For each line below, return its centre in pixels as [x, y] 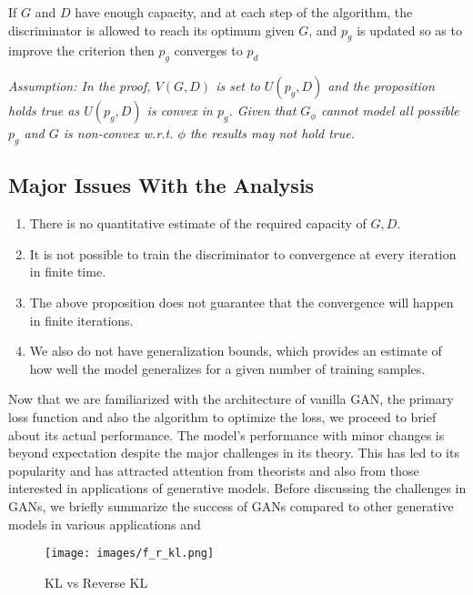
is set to [238, 86]
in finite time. [68, 272]
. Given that [262, 111]
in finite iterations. [81, 320]
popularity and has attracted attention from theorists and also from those [214, 470]
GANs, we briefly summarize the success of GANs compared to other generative [231, 505]
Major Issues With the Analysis [161, 185]
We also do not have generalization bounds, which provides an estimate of [236, 351]
